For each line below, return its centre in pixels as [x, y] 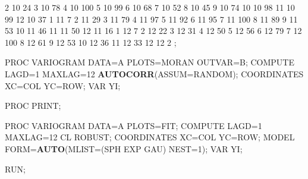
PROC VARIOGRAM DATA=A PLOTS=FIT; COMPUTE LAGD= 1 [133, 125]
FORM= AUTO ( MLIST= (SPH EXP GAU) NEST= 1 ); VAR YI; [124, 148]
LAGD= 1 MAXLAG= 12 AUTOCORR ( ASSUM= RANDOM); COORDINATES [154, 73]
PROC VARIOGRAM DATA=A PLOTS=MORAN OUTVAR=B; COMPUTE [150, 62]
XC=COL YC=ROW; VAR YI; [63, 85]
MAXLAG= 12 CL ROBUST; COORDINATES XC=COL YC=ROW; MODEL [150, 137]
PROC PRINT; [33, 106]
